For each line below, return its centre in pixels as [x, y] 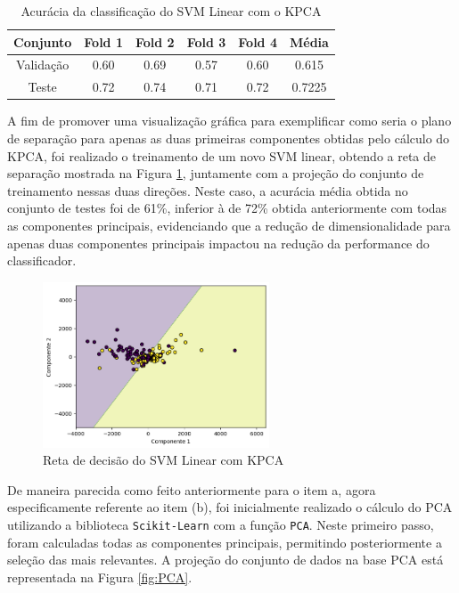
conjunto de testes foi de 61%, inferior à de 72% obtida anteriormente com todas [227, 208]
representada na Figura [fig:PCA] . [100, 577]
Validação [43, 65]
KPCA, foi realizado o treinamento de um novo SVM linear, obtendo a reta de [222, 155]
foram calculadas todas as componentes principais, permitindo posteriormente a [225, 542]
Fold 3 [206, 41]
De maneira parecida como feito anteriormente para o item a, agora [192, 489]
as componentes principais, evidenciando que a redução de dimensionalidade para [229, 225]
